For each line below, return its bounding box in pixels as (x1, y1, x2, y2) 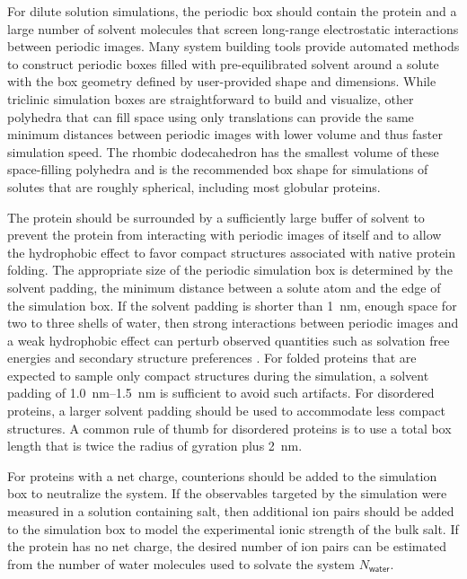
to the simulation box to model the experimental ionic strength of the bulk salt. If (7, 519, 459, 538)
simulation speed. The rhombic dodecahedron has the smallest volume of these (7, 142, 439, 161)
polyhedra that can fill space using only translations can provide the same (7, 107, 414, 126)
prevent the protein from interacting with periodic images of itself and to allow (7, 225, 442, 244)
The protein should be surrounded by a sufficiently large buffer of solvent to (7, 207, 425, 226)
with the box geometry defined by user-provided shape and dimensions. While (7, 72, 436, 91)
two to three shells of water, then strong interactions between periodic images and (7, 313, 459, 332)
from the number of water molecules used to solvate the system (7, 554, 355, 573)
